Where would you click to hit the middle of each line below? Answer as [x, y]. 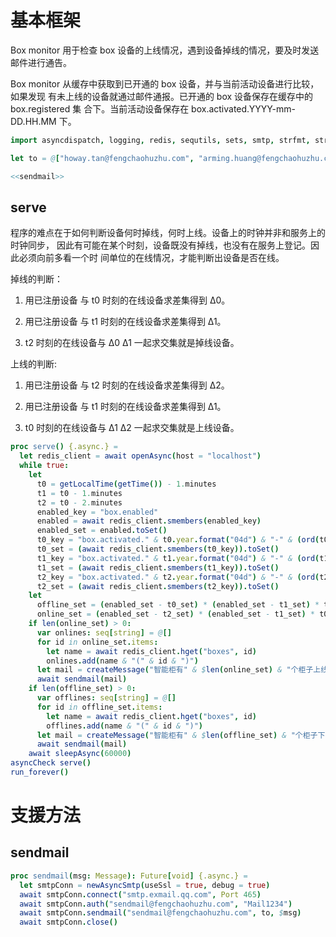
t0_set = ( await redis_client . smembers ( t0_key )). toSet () [158, 549]
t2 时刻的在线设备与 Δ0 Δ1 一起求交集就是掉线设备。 [132, 343]
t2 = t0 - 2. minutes [79, 502]
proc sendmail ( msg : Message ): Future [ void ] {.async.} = [129, 876]
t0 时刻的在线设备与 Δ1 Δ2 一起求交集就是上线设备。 [132, 428]
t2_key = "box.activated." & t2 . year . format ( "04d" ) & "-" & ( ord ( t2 [182, 577]
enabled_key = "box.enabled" [97, 512]
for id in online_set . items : [97, 642]
